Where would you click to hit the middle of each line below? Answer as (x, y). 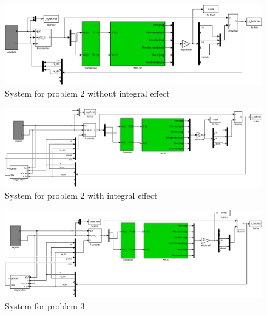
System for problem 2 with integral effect (81, 195)
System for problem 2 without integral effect (87, 93)
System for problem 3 (45, 305)
